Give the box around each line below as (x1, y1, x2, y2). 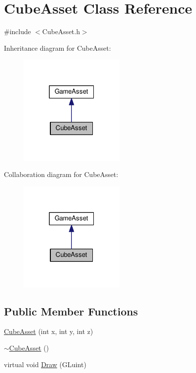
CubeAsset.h (42, 26, 80, 37)
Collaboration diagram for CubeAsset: (4, 169, 118, 179)
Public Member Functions (4, 303, 138, 318)
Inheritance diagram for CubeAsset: (4, 42, 111, 53)
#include (4, 26, 31, 37)
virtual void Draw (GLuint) (4, 359, 87, 369)
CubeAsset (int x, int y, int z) (4, 326, 93, 336)
